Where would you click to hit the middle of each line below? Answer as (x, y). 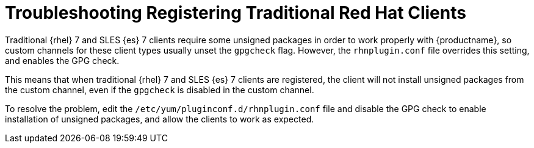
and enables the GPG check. (62, 60)
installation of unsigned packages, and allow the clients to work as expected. (160, 119)
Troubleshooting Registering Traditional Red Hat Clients (236, 13)
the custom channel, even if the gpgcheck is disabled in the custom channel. (160, 90)
